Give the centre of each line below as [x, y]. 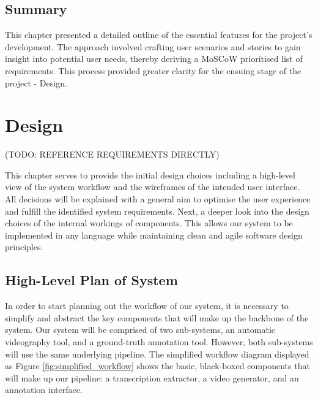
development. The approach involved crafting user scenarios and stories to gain [153, 46]
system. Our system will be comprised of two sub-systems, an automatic [140, 330]
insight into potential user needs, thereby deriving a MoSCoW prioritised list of [154, 59]
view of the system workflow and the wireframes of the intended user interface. [153, 187]
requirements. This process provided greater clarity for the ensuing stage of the [153, 70]
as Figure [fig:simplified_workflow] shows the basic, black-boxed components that [157, 366]
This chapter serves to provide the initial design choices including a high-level [150, 174]
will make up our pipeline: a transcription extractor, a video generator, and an [152, 377]
